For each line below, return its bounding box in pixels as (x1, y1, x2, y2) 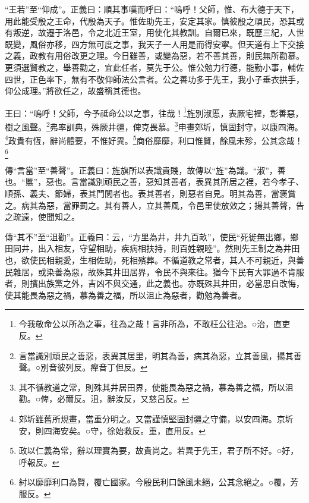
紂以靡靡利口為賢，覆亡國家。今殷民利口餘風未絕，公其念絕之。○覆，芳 (18, 476, 299, 488)
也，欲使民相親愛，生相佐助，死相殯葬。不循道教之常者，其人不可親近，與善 (5, 253, 304, 266)
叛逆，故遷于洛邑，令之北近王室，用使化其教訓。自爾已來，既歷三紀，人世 (12, 26, 304, 39)
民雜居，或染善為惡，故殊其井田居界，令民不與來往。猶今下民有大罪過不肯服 (5, 265, 304, 278)
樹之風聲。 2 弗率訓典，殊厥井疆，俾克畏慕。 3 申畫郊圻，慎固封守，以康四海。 (5, 119, 303, 133)
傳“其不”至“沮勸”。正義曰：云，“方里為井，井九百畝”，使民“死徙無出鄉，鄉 (5, 230, 299, 243)
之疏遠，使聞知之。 (5, 210, 80, 223)
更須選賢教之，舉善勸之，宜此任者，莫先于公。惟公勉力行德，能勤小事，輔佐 (5, 61, 304, 73)
